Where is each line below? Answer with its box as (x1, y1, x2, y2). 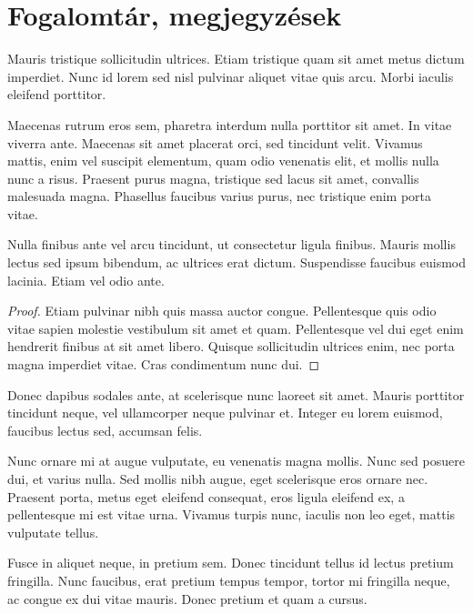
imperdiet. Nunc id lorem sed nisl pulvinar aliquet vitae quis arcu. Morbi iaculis (7, 66, 454, 86)
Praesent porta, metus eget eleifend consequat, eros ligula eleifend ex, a (7, 487, 405, 506)
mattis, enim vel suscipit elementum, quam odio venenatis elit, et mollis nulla (7, 151, 439, 170)
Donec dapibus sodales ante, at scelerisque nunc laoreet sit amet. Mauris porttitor (7, 385, 465, 404)
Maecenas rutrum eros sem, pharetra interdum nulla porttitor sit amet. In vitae (7, 115, 452, 134)
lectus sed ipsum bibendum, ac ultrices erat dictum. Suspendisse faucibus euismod (7, 253, 466, 272)
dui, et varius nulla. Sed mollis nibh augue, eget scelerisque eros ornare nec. (7, 469, 428, 488)
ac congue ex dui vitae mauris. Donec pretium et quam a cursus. (7, 589, 367, 608)
